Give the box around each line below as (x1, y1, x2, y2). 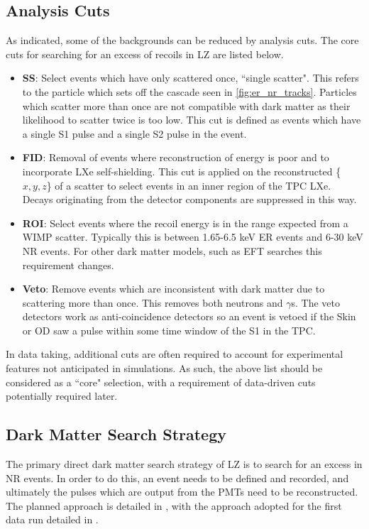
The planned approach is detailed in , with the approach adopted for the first (6, 498, 342, 513)
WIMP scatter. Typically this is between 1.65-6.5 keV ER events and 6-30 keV (22, 229, 363, 244)
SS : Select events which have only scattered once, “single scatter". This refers (22, 70, 359, 85)
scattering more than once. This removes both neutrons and (22, 295, 283, 310)
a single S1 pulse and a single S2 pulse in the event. (22, 126, 247, 141)
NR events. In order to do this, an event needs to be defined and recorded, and (6, 470, 349, 485)
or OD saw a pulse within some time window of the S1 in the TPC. (22, 322, 316, 337)
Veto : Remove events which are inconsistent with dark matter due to (22, 281, 325, 296)
